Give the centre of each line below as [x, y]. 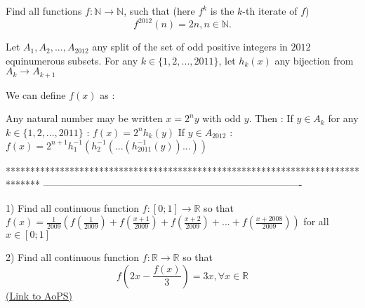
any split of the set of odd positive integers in [190, 47]
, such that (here [159, 11]
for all [316, 221]
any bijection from [314, 60]
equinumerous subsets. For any [72, 60]
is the [222, 11]
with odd [222, 118]
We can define [36, 94]
